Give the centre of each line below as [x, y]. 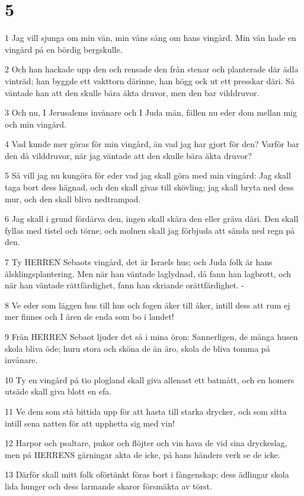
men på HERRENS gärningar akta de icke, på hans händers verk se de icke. [143, 454]
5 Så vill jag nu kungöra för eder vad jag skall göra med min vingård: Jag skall [148, 175]
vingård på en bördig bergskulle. [64, 49]
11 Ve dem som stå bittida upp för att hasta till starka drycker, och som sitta [146, 411]
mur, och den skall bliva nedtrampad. [73, 198]
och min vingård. [36, 124]
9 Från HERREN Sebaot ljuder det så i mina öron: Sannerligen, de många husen [151, 336]
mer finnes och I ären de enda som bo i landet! [89, 317]
